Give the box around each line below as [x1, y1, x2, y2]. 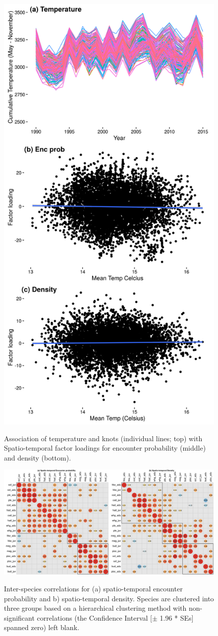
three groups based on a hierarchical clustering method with [4, 603, 187, 613]
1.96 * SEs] [160, 612, 194, 623]
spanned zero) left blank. [4, 622, 79, 633]
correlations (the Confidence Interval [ [37, 612, 152, 623]
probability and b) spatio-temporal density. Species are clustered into [4, 593, 214, 603]
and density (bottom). [4, 452, 71, 463]
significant [4, 612, 35, 623]
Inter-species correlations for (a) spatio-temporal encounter [4, 583, 183, 593]
